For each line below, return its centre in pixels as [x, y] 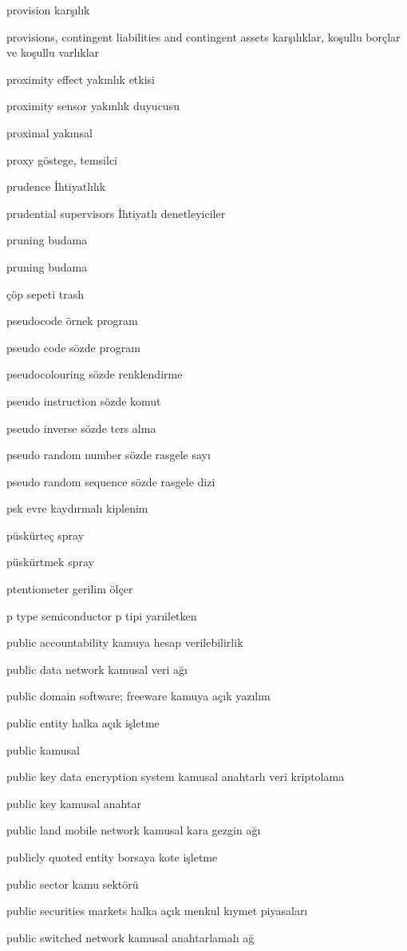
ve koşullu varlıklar [53, 52]
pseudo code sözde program [73, 347]
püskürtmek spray [50, 562]
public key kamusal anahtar [74, 803]
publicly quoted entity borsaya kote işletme [112, 857]
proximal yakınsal [49, 132]
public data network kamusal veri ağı [97, 669]
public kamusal [43, 749]
